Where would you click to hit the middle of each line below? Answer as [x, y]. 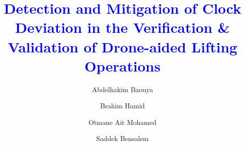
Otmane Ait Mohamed [122, 122]
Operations [122, 65]
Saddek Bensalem [122, 138]
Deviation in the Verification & [122, 27]
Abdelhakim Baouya [122, 89]
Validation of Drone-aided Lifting [122, 46]
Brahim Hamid [122, 106]
